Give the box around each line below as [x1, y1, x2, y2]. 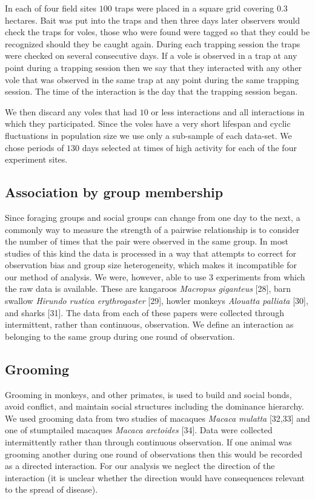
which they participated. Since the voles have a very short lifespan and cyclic [5, 117, 291, 130]
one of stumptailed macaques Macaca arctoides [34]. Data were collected [5, 424, 273, 436]
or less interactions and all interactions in [151, 105, 305, 118]
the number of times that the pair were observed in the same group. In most [5, 235, 288, 248]
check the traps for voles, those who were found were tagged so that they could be [5, 25, 310, 38]
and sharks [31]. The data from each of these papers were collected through [5, 306, 284, 319]
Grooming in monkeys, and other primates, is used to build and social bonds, [5, 388, 292, 400]
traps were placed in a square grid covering [114, 2, 274, 14]
